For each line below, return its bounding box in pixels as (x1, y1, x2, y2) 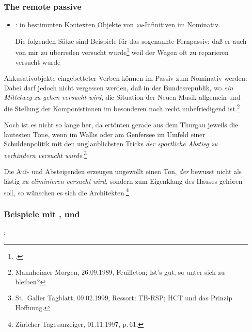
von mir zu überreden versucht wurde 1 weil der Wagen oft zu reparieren (15, 46, 229, 57)
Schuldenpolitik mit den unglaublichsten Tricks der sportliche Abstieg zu (4, 139, 218, 149)
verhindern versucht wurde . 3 (4, 149, 87, 160)
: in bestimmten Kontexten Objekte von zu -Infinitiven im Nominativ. (15, 19, 220, 30)
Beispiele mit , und (4, 208, 80, 220)
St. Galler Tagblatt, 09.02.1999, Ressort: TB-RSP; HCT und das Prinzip (15, 293, 233, 303)
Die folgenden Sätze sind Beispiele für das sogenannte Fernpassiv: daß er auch (15, 35, 247, 46)
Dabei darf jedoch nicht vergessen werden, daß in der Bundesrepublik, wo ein (4, 82, 233, 92)
